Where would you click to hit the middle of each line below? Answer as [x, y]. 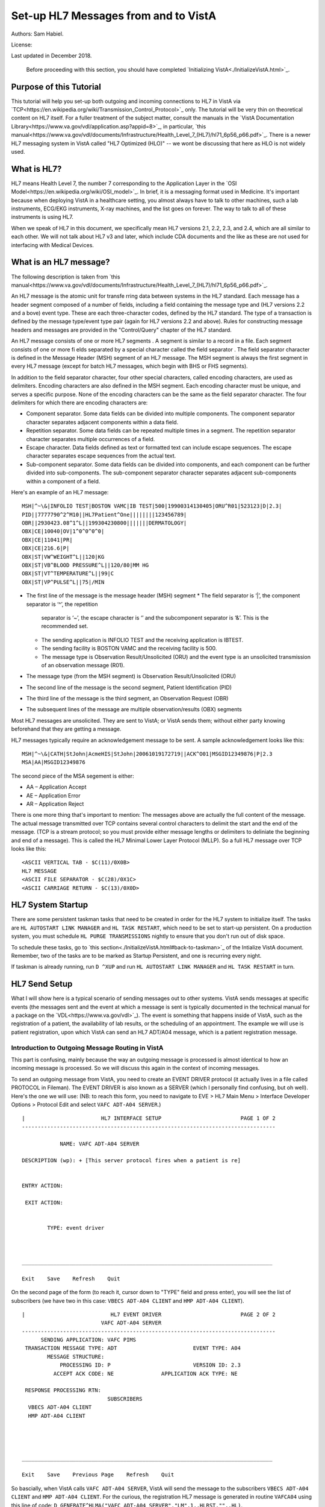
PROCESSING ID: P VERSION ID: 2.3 [150, 1365]
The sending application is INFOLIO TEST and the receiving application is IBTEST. [142, 640]
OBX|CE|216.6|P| [46, 548]
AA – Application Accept [56, 787]
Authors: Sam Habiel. [37, 34]
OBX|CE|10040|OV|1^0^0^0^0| [63, 531]
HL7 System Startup [50, 905]
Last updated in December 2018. [51, 56]
